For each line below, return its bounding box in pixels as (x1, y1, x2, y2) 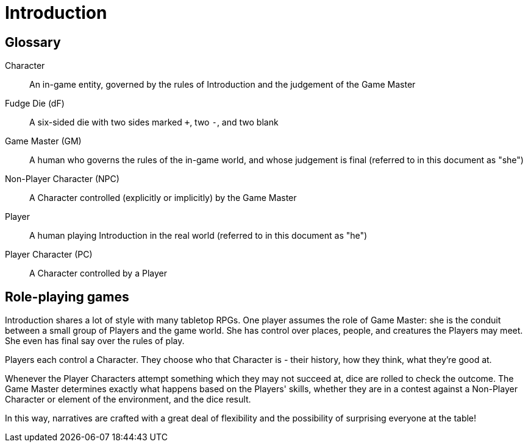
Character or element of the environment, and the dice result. (5, 394, 251, 405)
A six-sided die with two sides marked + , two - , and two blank (29, 117, 279, 128)
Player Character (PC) (5, 249, 93, 260)
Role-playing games (5, 289, 129, 304)
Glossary (5, 34, 61, 50)
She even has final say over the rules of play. (5, 336, 185, 347)
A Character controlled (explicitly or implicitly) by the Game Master (29, 192, 297, 203)
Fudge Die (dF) (5, 98, 65, 109)
